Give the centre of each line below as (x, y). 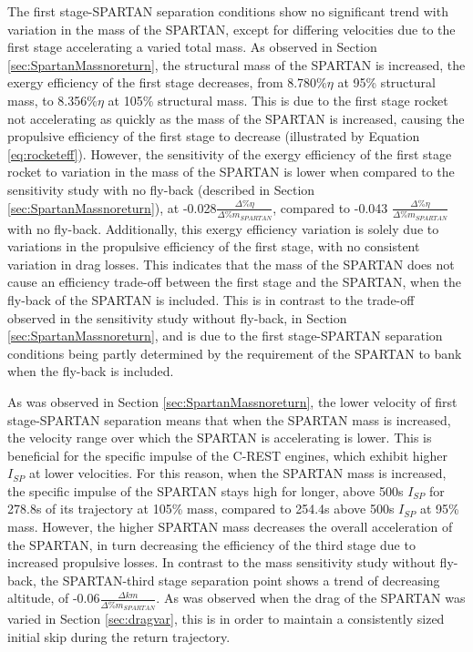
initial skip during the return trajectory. (119, 636)
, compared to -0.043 (330, 207)
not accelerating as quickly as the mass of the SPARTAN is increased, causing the (236, 118)
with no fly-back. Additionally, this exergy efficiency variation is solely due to (223, 228)
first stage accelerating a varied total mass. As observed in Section (192, 47)
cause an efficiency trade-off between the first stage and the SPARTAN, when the (235, 282)
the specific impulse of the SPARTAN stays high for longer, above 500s (206, 490)
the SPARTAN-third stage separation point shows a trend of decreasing (240, 580)
